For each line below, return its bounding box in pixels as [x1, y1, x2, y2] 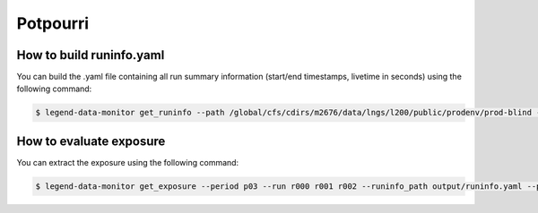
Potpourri [16, 13, 90, 33]
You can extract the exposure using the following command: [16, 157, 239, 167]
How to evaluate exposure [16, 133, 166, 149]
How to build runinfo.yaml [16, 47, 165, 63]
